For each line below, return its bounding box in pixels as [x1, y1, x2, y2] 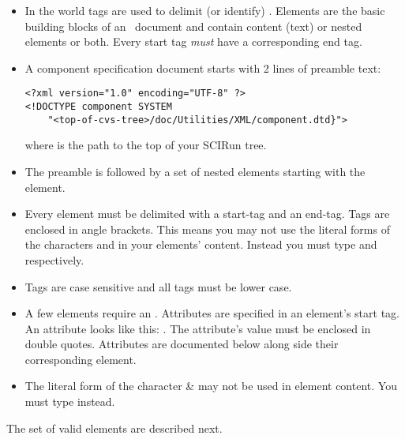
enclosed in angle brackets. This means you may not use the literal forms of [24, 220, 390, 237]
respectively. [24, 251, 84, 268]
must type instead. [24, 393, 115, 410]
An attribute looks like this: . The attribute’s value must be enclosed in [24, 320, 371, 336]
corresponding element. [24, 351, 137, 367]
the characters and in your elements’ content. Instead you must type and [24, 236, 377, 253]
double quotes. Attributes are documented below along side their [24, 336, 339, 352]
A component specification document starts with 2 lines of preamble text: [24, 59, 381, 76]
